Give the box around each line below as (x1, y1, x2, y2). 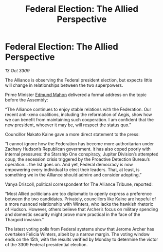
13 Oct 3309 (5, 67, 30, 74)
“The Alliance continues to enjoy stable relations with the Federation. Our (5, 106, 152, 112)
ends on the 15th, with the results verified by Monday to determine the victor (5, 236, 158, 242)
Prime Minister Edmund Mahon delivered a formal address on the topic (5, 92, 147, 97)
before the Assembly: (5, 97, 48, 103)
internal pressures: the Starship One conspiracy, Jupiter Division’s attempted (5, 151, 159, 157)
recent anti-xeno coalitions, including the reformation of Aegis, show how (5, 111, 152, 117)
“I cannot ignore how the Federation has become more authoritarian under (5, 140, 154, 147)
